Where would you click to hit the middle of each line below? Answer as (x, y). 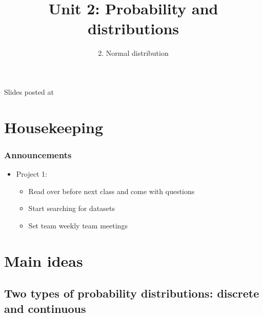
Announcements (38, 154)
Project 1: (32, 174)
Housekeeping (54, 127)
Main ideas (44, 260)
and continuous (45, 308)
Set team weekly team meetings (78, 225)
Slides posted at (29, 91)
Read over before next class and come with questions (112, 191)
